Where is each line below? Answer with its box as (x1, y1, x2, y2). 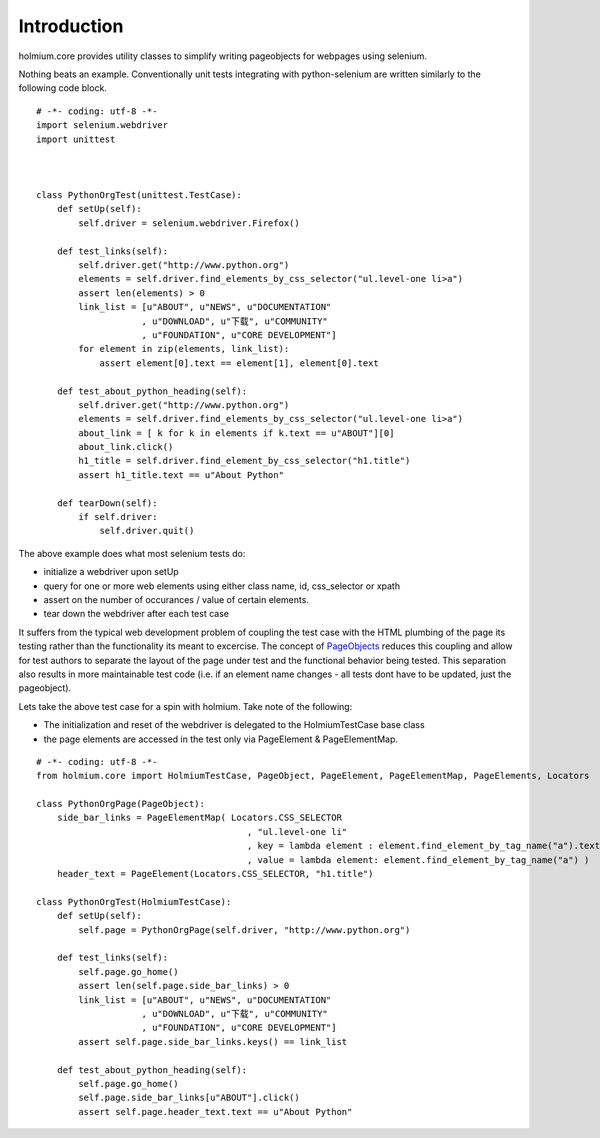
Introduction (18, 15, 124, 37)
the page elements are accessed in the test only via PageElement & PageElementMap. (43, 733, 399, 745)
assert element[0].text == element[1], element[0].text (99, 357, 379, 369)
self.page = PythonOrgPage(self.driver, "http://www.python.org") (78, 924, 411, 935)
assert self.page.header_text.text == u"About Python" (78, 1106, 353, 1117)
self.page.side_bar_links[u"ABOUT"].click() (78, 1092, 300, 1104)
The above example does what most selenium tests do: (18, 547, 246, 559)
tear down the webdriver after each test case (43, 608, 230, 620)
